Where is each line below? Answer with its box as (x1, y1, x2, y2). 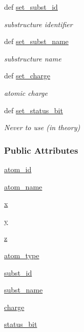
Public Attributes (4, 143, 78, 156)
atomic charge (4, 87, 48, 98)
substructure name (4, 53, 61, 64)
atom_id (4, 163, 32, 174)
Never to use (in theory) (4, 122, 80, 133)
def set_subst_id (4, 2, 58, 12)
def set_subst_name (4, 36, 69, 47)
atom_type (4, 250, 39, 260)
